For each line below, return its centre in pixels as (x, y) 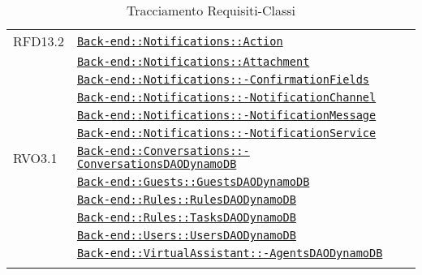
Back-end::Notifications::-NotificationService (226, 133)
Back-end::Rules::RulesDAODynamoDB (186, 200)
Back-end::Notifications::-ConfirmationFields (223, 79)
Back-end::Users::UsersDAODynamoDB (186, 235)
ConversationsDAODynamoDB (157, 164)
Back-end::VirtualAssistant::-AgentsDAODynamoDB (230, 253)
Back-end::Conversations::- (163, 151)
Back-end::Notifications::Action (180, 41)
